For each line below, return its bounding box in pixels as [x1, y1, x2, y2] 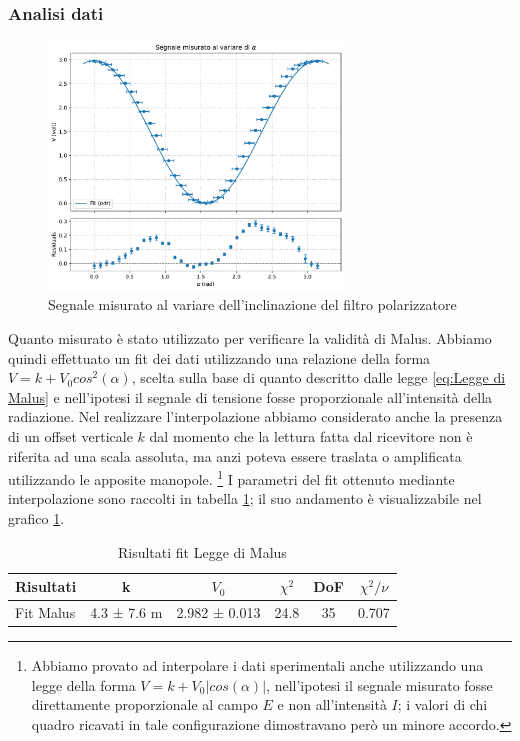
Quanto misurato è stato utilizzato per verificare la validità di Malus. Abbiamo [8, 327, 492, 348]
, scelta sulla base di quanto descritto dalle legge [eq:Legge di [131, 367, 506, 388]
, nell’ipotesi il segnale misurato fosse [266, 674, 493, 695]
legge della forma [31, 674, 136, 695]
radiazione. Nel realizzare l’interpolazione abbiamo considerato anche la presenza [8, 406, 503, 427]
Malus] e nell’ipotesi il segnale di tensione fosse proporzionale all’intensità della [8, 386, 493, 407]
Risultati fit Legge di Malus [117, 541, 287, 562]
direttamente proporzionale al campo [31, 694, 258, 715]
